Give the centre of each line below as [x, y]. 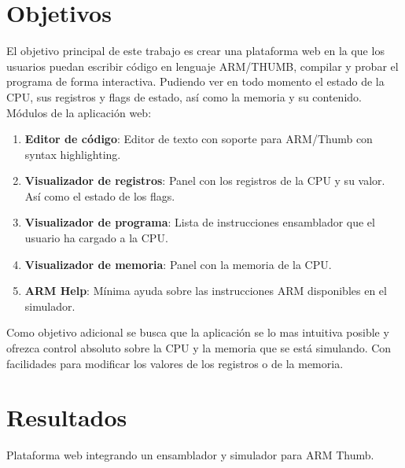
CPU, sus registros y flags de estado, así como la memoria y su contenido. [184, 96]
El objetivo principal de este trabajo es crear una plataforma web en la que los [195, 51]
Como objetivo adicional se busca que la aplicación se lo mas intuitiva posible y [198, 332]
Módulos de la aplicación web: [79, 112]
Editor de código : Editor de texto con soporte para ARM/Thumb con [199, 139]
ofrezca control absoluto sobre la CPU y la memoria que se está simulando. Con [199, 348]
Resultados [67, 417]
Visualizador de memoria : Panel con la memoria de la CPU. [178, 264]
